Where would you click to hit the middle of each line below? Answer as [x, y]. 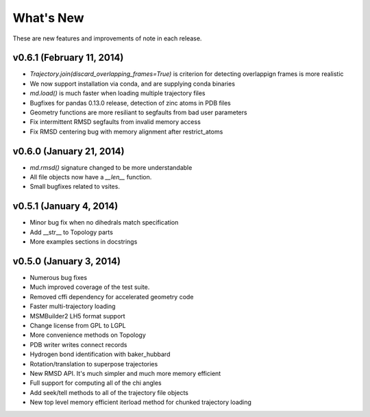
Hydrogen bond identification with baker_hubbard [100, 354]
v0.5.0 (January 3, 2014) [67, 261]
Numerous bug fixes [59, 278]
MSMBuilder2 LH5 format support [78, 316]
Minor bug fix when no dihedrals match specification [104, 223]
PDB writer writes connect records [78, 344]
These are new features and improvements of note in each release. [107, 38]
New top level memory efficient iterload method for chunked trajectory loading [140, 402]
